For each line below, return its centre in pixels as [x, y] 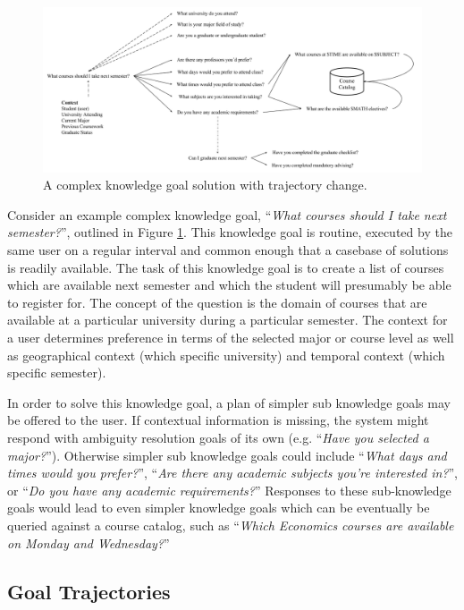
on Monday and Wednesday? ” [89, 542]
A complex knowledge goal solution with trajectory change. [205, 185]
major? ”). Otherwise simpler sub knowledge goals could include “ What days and [227, 455]
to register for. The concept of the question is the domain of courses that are [217, 302]
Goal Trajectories [89, 591]
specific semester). [57, 373]
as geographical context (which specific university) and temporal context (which [226, 355]
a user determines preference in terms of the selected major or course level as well [231, 338]
